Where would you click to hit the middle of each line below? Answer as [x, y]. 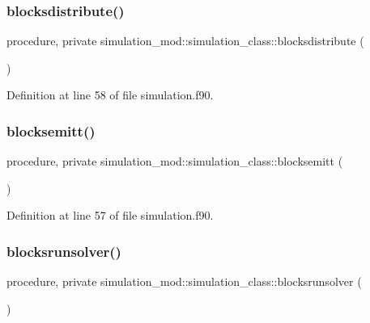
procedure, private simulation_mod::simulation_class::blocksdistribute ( [185, 41]
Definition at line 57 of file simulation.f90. [110, 215]
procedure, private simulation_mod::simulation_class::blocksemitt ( [175, 161]
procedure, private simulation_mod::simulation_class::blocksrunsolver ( [184, 281]
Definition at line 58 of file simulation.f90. [110, 95]
